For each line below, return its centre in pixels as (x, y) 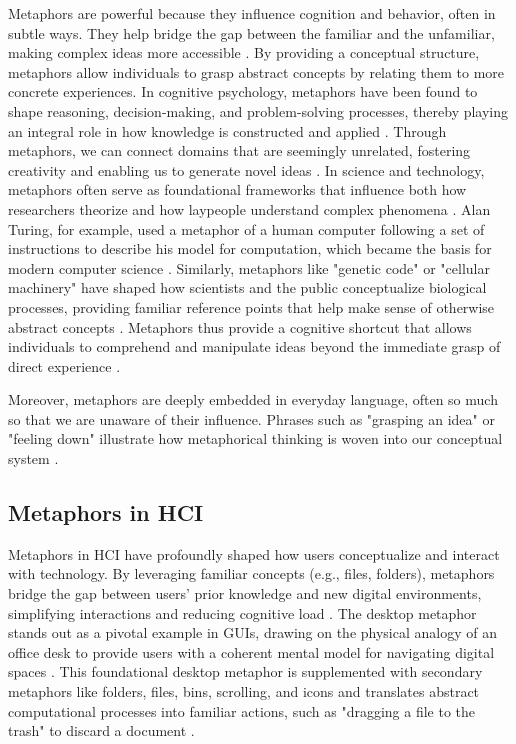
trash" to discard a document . (101, 730)
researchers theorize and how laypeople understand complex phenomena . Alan (249, 208)
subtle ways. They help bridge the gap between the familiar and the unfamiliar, (251, 32)
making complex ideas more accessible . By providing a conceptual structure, (244, 52)
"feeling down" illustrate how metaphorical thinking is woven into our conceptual (255, 438)
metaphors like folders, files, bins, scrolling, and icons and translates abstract (244, 691)
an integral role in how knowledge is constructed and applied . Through (227, 130)
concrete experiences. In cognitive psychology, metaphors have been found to (243, 91)
